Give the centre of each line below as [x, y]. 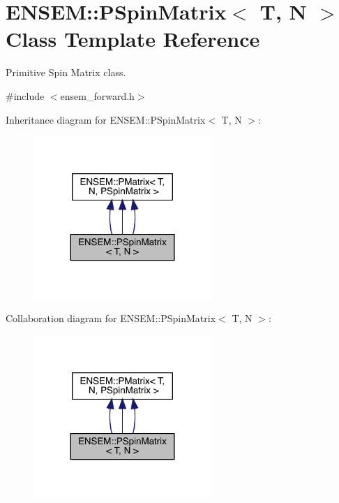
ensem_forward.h [97, 95]
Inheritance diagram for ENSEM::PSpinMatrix [106, 119]
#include [25, 95]
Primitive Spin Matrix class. [66, 72]
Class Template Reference [133, 39]
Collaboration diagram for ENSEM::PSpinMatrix [111, 318]
